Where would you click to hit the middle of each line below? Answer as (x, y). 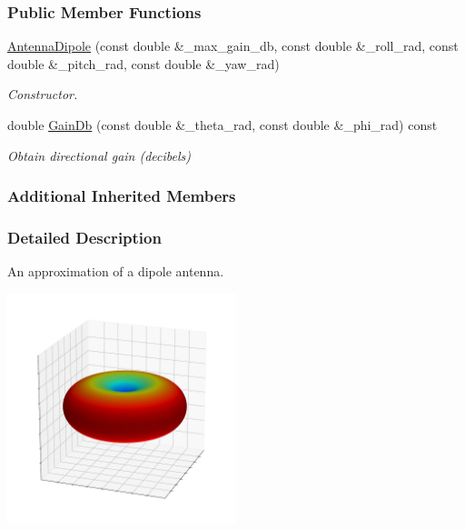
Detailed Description (84, 237)
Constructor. (43, 94)
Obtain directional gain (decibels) (99, 155)
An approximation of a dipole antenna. (116, 271)
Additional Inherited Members (122, 196)
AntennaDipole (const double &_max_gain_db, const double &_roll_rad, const (233, 46)
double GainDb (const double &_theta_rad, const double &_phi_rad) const (223, 125)
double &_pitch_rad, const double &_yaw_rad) (143, 63)
